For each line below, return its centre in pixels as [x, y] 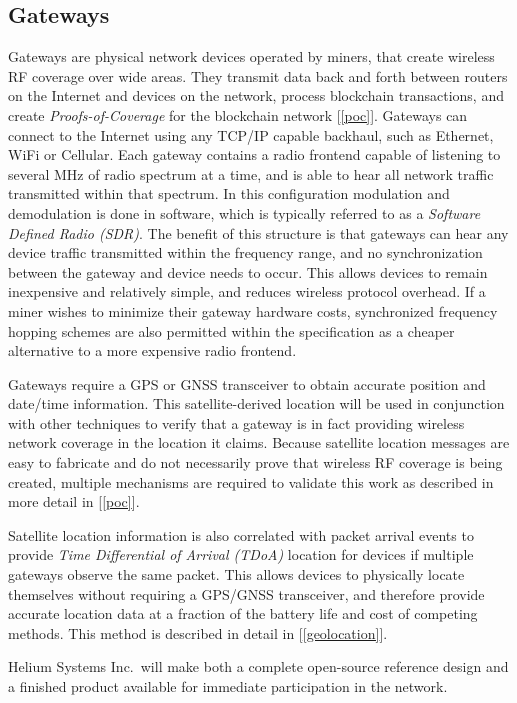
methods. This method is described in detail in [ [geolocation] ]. [198, 632]
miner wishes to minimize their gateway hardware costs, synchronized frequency [253, 310]
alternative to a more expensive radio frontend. [152, 350]
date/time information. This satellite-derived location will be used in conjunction [256, 403]
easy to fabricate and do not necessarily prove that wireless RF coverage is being [255, 462]
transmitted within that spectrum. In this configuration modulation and [229, 193]
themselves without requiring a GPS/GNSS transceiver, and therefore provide [246, 593]
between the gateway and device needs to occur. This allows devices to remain [248, 271]
